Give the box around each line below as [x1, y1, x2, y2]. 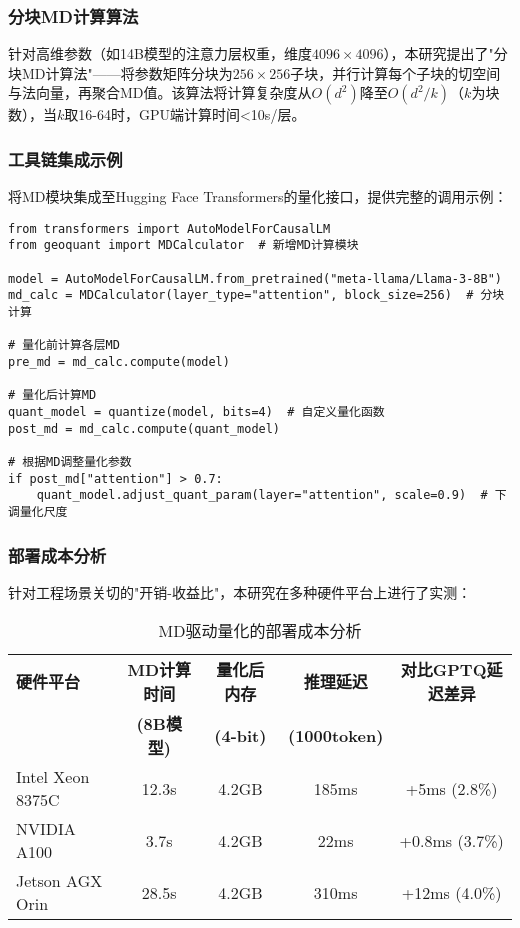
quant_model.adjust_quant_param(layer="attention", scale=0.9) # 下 [36, 488, 507, 503]
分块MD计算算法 [8, 3, 139, 28]
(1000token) [288, 723, 384, 747]
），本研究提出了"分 [383, 43, 508, 64]
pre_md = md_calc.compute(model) [8, 355, 230, 370]
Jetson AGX [16, 869, 103, 893]
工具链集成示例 [8, 146, 123, 171]
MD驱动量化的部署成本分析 [158, 619, 362, 643]
